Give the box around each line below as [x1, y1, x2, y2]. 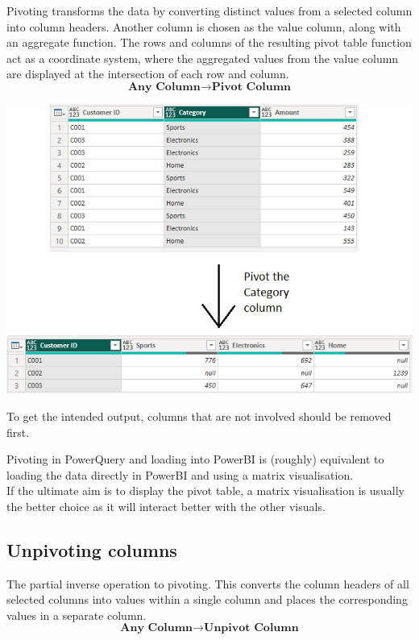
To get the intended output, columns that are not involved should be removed [6, 407, 392, 424]
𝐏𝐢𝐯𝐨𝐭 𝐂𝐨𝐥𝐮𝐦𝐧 [211, 81, 292, 93]
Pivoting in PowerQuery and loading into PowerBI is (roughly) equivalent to [6, 451, 384, 468]
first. [6, 423, 30, 440]
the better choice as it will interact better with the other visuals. [6, 497, 326, 514]
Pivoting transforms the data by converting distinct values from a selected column [6, 2, 413, 19]
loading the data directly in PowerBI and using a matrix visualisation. [6, 466, 354, 483]
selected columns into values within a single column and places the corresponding [6, 591, 408, 608]
